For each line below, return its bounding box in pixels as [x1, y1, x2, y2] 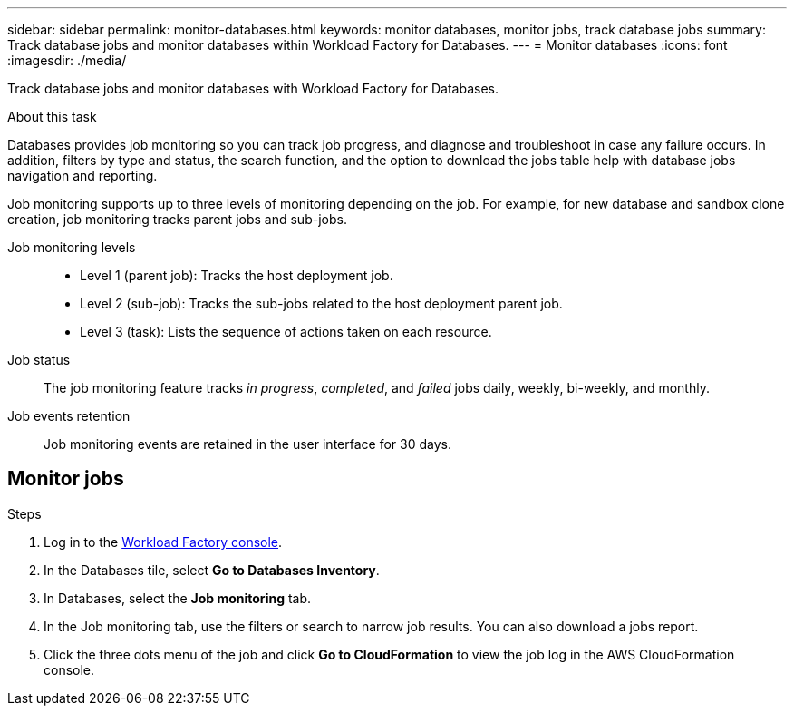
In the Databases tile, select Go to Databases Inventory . [44, 562, 380, 578]
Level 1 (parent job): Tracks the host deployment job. [80, 268, 393, 283]
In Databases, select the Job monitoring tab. [44, 590, 312, 606]
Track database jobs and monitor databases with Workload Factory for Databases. [7, 81, 499, 96]
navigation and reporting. [7, 168, 158, 183]
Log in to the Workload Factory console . [44, 533, 283, 550]
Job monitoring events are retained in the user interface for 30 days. [44, 436, 451, 452]
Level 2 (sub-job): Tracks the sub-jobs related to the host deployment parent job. [80, 296, 563, 311]
